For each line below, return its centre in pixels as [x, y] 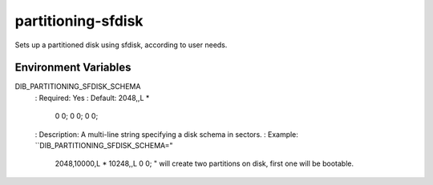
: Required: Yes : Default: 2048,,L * [92, 98]
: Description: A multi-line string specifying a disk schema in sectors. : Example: [166, 134]
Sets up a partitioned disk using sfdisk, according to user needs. [121, 45]
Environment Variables [73, 68]
